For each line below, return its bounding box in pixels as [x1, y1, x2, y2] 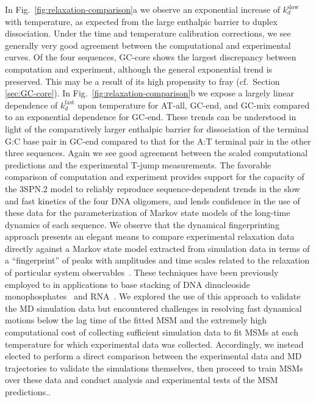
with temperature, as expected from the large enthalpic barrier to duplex [5, 15, 278, 27]
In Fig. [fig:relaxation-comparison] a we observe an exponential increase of [5, 3, 280, 15]
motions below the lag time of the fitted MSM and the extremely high [5, 314, 267, 326]
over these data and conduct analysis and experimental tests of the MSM [5, 373, 278, 386]
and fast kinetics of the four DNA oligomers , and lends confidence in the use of [5, 194, 300, 207]
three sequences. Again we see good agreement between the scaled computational [5, 146, 308, 159]
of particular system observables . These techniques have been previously [5, 266, 279, 279]
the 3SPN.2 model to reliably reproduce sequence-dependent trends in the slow [5, 182, 300, 195]
